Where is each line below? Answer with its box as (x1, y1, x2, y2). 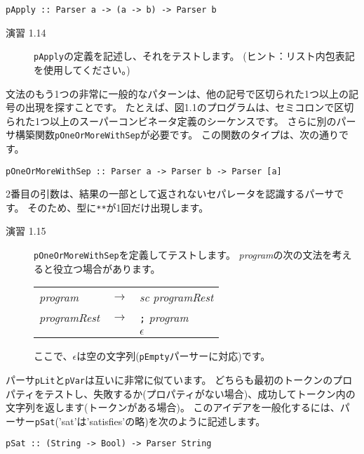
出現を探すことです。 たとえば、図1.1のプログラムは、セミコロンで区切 (25, 100, 354, 115)
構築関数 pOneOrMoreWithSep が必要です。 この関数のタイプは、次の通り (15, 127, 339, 142)
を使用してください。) (34, 62, 130, 77)
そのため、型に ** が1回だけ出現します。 (27, 200, 209, 214)
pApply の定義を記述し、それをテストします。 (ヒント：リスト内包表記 (34, 48, 355, 63)
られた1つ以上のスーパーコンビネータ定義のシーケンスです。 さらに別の (6, 113, 337, 128)
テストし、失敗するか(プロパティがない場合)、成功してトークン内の (44, 386, 356, 401)
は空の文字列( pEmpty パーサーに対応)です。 (76, 349, 271, 363)
